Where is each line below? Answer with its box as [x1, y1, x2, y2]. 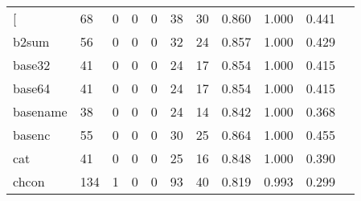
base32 [13, 55, 51, 74]
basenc [13, 125, 51, 144]
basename [13, 102, 68, 121]
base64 [13, 79, 51, 97]
